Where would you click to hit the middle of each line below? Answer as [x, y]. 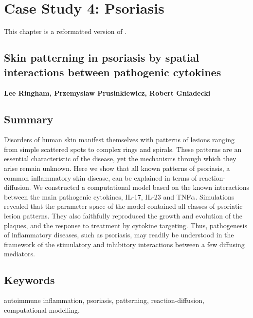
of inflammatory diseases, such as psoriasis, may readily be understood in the [119, 235]
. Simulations [215, 196]
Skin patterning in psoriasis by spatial [102, 58]
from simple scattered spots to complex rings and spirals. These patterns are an [123, 149]
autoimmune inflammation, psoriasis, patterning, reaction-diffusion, [104, 300]
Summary [29, 119]
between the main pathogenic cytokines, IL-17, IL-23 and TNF [98, 196]
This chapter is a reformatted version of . [65, 31]
